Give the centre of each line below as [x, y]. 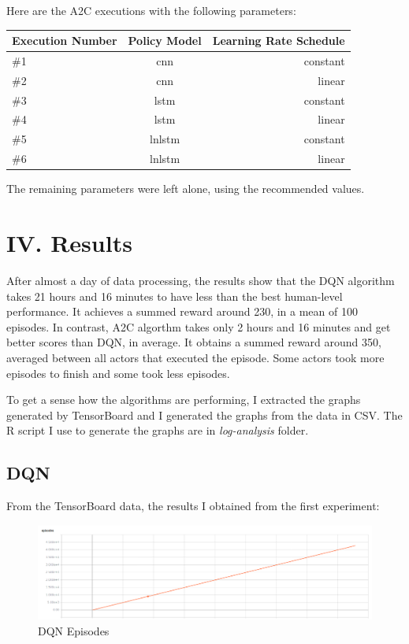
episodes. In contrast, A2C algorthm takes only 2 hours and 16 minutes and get [199, 326]
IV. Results [69, 243]
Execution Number [65, 41]
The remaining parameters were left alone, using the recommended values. [186, 189]
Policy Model [165, 41]
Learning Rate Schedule [279, 41]
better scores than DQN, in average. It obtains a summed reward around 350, [194, 342]
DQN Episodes [74, 630]
